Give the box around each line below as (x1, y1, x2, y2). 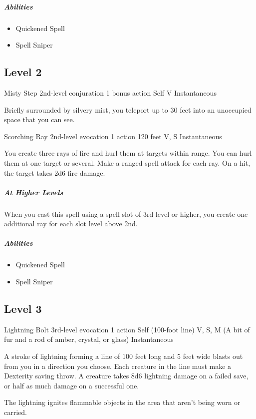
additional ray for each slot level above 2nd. (4, 218, 138, 229)
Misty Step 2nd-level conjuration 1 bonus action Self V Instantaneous (4, 87, 217, 98)
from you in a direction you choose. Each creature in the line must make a (4, 360, 232, 371)
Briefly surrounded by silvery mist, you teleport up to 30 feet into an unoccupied (4, 104, 252, 115)
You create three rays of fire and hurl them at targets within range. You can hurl (4, 148, 252, 158)
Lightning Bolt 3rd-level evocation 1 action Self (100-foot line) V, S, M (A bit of (4, 324, 250, 334)
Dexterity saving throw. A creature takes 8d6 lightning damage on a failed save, (4, 370, 249, 381)
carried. (4, 406, 27, 417)
